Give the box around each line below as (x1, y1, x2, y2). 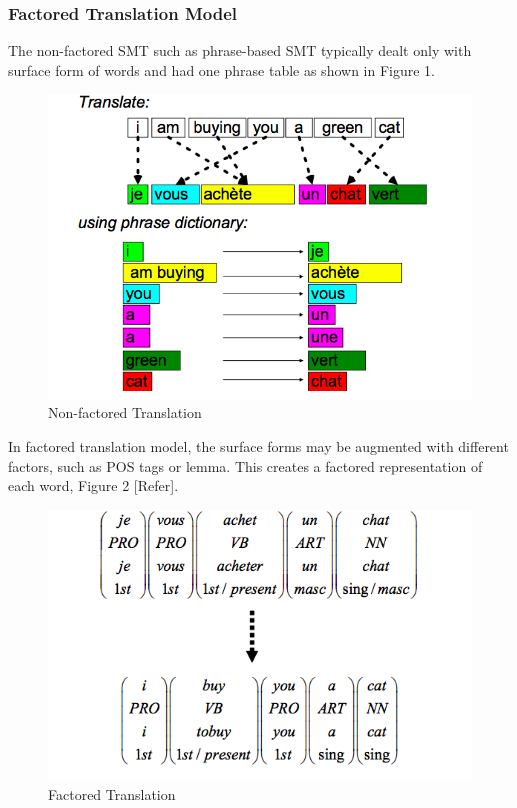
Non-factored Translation (48, 402, 202, 423)
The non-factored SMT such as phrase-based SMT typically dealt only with (8, 40, 472, 61)
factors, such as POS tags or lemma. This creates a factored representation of (8, 455, 483, 476)
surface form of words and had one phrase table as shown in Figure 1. (8, 59, 435, 80)
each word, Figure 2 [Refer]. (8, 475, 179, 496)
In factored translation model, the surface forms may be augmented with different (8, 436, 509, 456)
